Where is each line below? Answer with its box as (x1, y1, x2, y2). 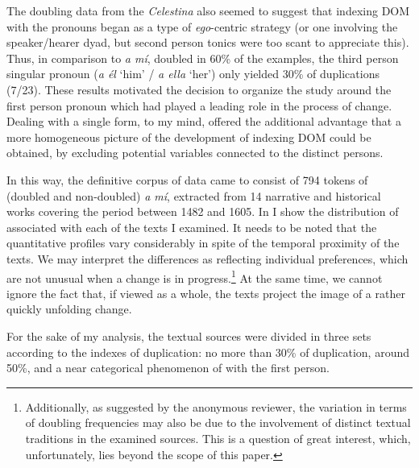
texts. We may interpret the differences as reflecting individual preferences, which (6, 250, 409, 267)
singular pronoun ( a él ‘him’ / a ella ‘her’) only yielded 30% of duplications (6, 65, 380, 82)
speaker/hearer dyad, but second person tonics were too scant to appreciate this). (6, 34, 409, 51)
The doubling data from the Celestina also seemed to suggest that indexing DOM (6, 2, 410, 19)
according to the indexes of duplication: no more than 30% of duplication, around (6, 343, 409, 360)
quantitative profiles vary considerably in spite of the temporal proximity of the (6, 234, 400, 251)
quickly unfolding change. (6, 300, 132, 317)
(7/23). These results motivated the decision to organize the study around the (6, 81, 392, 97)
